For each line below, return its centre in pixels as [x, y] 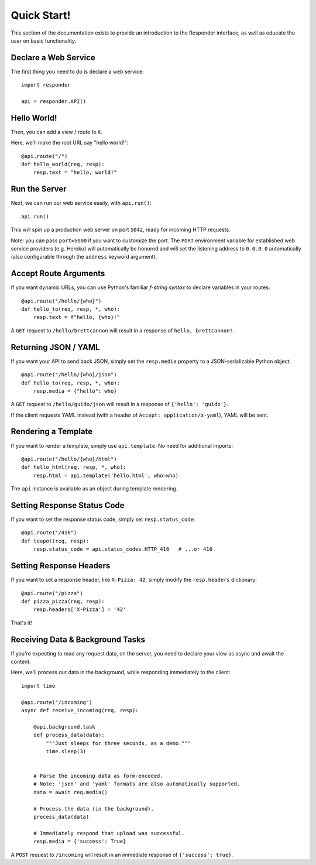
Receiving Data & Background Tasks [78, 639]
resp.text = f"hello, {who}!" [76, 317]
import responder [46, 85]
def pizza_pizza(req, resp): [63, 601]
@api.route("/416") [49, 533]
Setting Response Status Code [68, 505]
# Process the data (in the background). [94, 809]
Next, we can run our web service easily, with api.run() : [81, 203]
